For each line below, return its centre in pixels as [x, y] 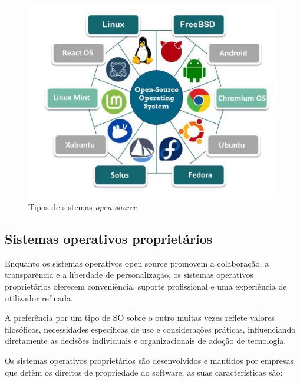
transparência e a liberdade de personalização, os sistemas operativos [129, 275]
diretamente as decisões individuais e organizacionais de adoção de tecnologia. [146, 341]
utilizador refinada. [39, 298]
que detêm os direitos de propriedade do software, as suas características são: [144, 372]
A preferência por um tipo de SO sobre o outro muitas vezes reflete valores [140, 318]
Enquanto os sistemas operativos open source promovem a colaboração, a [137, 263]
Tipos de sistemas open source [83, 207]
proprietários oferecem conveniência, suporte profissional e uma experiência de [146, 286]
